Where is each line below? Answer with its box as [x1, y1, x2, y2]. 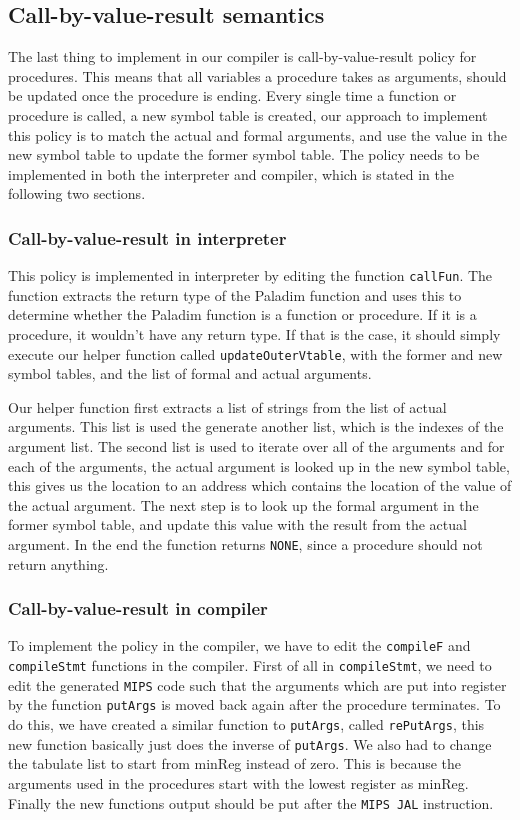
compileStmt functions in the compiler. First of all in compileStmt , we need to [8, 655, 492, 676]
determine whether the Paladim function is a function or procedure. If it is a [8, 304, 477, 325]
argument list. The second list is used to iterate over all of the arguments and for [8, 436, 505, 457]
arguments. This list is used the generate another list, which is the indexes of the [8, 416, 504, 437]
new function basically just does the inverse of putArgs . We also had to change [8, 733, 492, 754]
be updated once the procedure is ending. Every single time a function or [8, 85, 457, 106]
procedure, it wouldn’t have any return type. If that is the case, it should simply [8, 324, 501, 345]
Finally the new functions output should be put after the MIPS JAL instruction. [8, 792, 494, 813]
